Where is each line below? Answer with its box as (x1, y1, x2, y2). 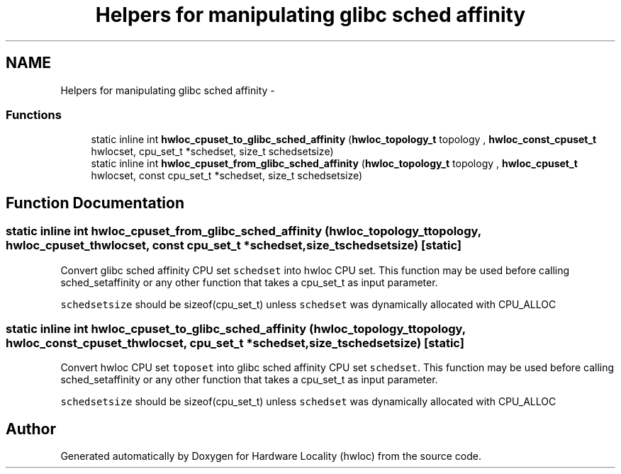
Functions (6, 107, 62, 122)
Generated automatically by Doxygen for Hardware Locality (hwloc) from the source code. (60, 450, 481, 463)
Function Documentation (6, 193, 184, 212)
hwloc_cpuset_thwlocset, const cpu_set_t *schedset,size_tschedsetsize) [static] (6, 238, 462, 253)
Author (6, 419, 56, 438)
